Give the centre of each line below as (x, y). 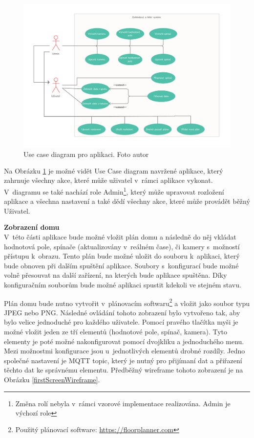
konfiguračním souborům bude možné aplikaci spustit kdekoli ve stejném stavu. (123, 284)
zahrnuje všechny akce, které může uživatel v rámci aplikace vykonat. (108, 180)
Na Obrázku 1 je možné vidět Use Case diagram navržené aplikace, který (114, 170)
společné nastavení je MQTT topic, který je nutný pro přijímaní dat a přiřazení (123, 360)
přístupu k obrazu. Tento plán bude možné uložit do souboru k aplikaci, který (122, 256)
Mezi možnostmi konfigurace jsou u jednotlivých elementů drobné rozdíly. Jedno (125, 351)
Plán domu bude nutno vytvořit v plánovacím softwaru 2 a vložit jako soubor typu (127, 302)
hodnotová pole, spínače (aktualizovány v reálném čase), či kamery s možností (122, 246)
